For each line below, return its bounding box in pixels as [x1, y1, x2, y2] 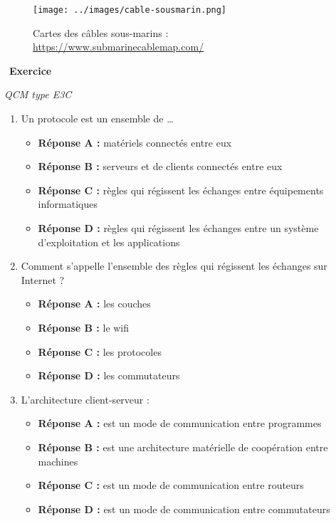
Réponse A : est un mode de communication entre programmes [38, 416, 322, 431]
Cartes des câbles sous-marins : [33, 25, 169, 40]
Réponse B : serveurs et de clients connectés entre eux [38, 159, 283, 174]
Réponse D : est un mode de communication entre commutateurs [38, 501, 330, 516]
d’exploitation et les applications [38, 234, 180, 249]
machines [38, 453, 78, 468]
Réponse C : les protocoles [38, 344, 162, 359]
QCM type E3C [4, 87, 72, 102]
